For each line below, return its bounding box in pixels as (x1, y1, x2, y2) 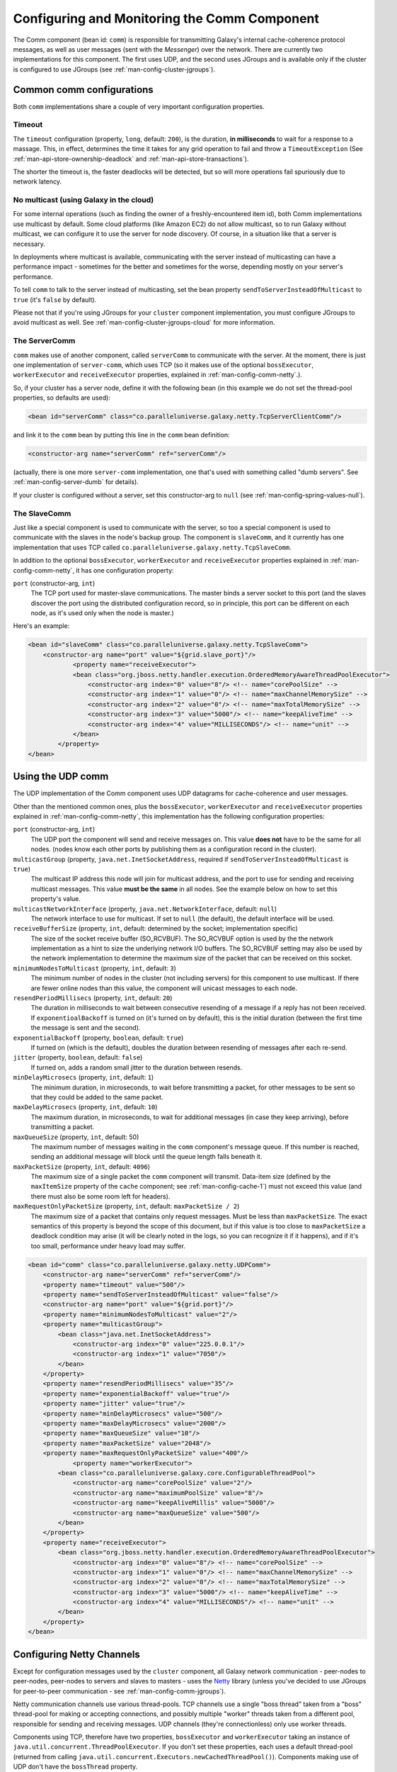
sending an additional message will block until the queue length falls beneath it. (30, 1153, 263, 1161)
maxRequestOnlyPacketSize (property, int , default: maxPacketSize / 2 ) (13, 1202, 240, 1211)
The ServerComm (13, 336, 76, 346)
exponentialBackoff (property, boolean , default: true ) (13, 1033, 184, 1042)
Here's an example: (13, 622, 70, 630)
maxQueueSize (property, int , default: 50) (13, 1133, 139, 1141)
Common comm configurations (13, 84, 154, 96)
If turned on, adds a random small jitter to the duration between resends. (30, 1063, 243, 1072)
